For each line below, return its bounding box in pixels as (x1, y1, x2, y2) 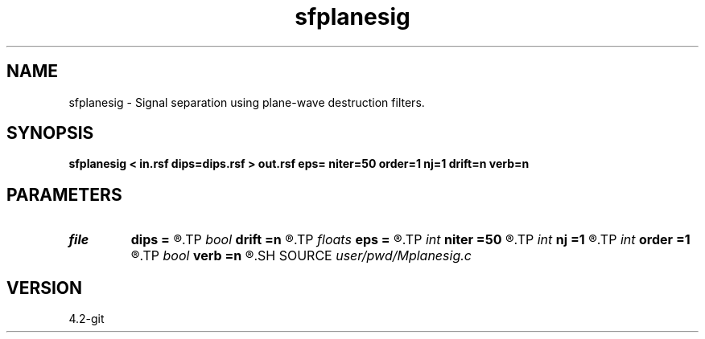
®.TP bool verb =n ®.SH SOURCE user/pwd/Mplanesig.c (130, 247, 472, 264)
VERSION (6, 277, 83, 298)
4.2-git (68, 312, 105, 326)
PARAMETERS (6, 184, 122, 205)
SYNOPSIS (6, 123, 94, 144)
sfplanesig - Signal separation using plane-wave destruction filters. (68, 95, 425, 109)
